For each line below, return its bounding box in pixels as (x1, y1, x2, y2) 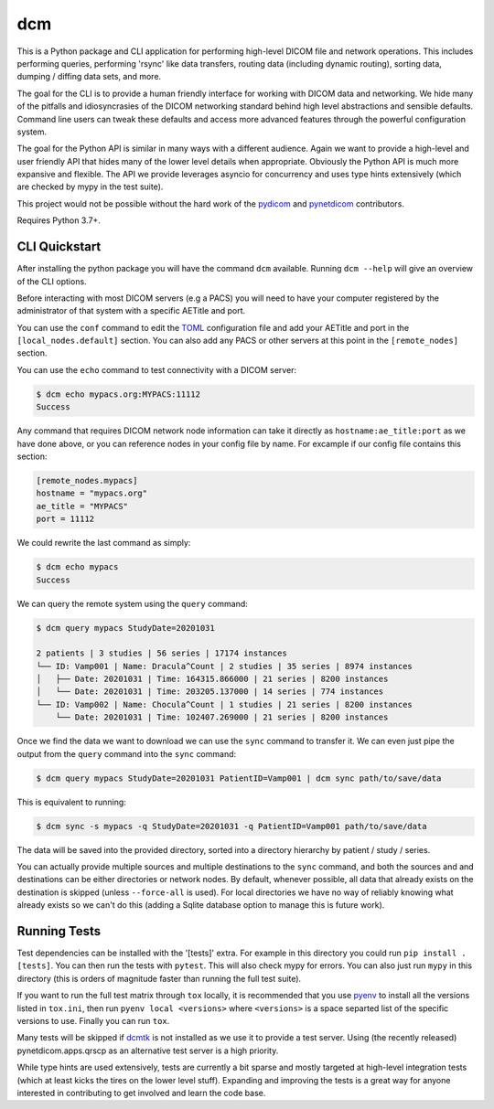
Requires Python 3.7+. (16, 215, 101, 226)
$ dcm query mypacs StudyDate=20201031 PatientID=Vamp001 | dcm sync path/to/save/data (36, 773, 442, 784)
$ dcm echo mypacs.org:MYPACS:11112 (36, 389, 201, 400)
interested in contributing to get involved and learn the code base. (16, 1087, 266, 1098)
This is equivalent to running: (16, 796, 127, 807)
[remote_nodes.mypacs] (36, 475, 138, 485)
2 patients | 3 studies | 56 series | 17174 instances (36, 648, 287, 658)
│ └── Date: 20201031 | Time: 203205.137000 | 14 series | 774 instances (36, 687, 384, 697)
